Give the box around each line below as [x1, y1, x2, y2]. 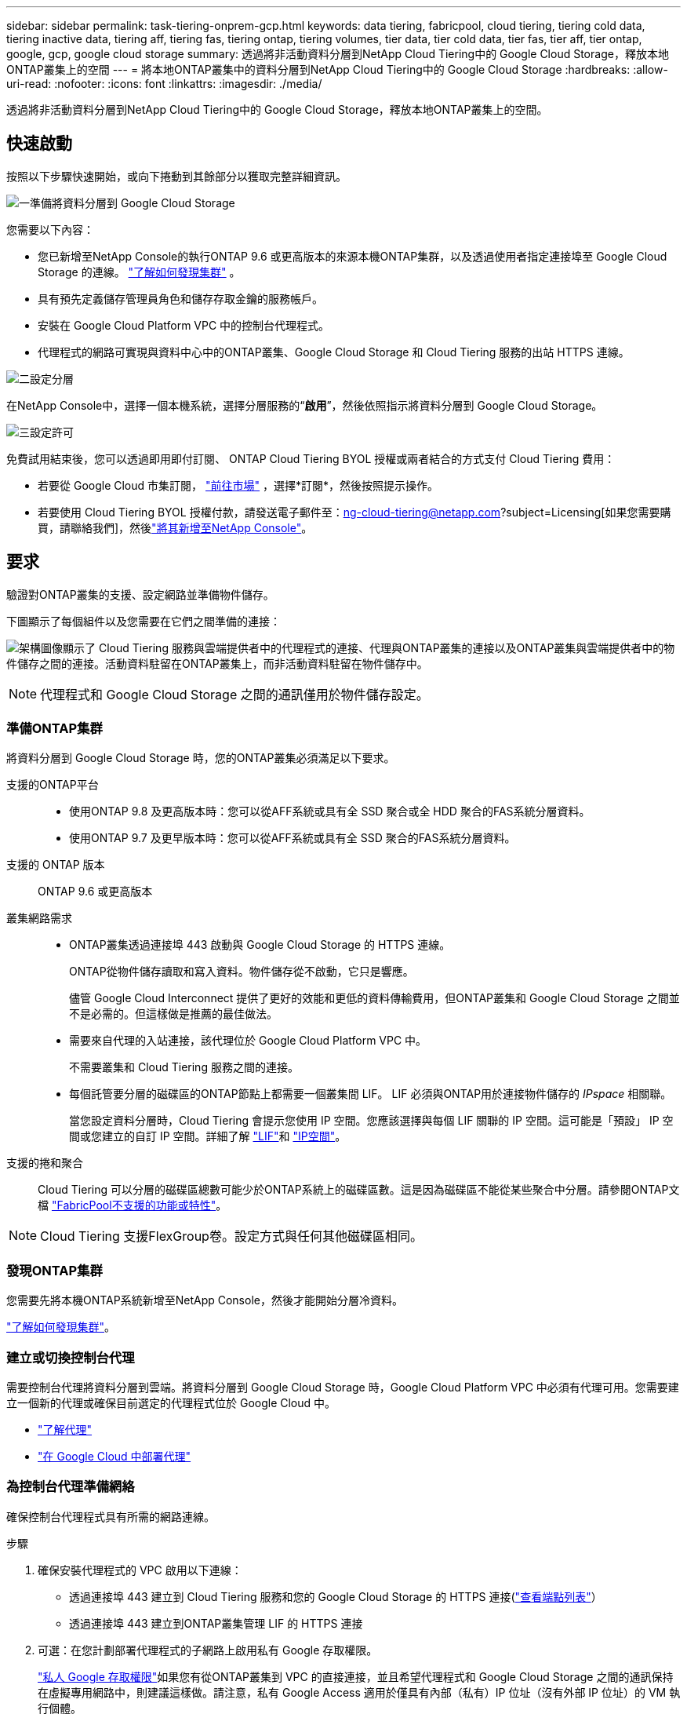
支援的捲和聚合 [6, 1156, 83, 1170]
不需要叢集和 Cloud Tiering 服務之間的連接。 [69, 1060, 299, 1074]
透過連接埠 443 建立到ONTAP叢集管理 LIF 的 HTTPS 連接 [69, 1616, 363, 1630]
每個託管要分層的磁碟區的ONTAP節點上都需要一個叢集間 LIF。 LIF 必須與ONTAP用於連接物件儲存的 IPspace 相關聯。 [69, 1087, 672, 1101]
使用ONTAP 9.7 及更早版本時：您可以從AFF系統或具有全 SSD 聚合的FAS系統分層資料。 [69, 831, 516, 845]
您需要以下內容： [6, 222, 94, 236]
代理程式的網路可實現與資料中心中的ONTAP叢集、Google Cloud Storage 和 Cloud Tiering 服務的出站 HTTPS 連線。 [38, 345, 630, 359]
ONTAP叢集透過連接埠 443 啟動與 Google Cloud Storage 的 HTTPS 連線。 [69, 938, 451, 952]
